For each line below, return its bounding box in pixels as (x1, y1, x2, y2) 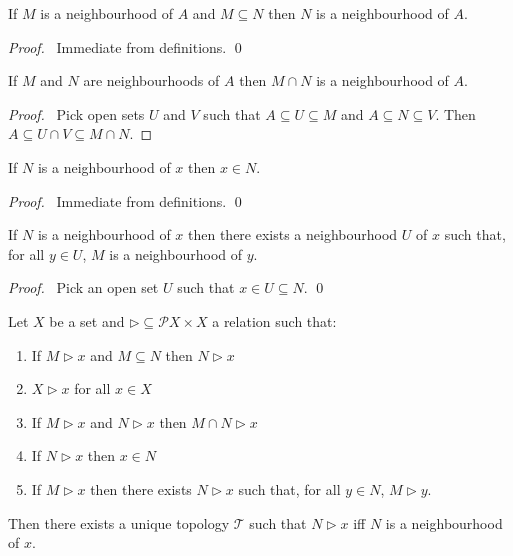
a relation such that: (212, 310, 337, 331)
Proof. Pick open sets (8, 103, 145, 124)
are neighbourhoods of (83, 70, 220, 91)
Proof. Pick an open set (8, 277, 159, 298)
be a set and (49, 310, 125, 331)
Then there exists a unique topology (8, 512, 230, 533)
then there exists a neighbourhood (188, 224, 398, 245)
